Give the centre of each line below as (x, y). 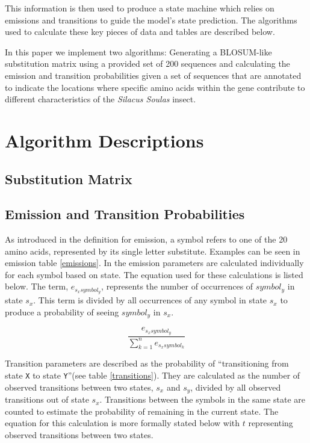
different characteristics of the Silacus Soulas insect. (101, 99)
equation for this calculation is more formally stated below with (122, 423)
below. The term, (37, 286)
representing (271, 423)
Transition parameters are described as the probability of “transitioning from (147, 363)
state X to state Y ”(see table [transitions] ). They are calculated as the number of (153, 375)
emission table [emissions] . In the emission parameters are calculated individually (154, 263)
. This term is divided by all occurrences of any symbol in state (150, 300)
